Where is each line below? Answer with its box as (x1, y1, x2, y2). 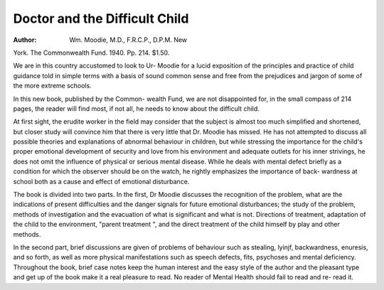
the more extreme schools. (13, 82, 92, 90)
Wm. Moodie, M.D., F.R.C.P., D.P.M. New (69, 36, 188, 44)
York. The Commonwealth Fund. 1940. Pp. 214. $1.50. (13, 48, 170, 57)
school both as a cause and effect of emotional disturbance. (13, 177, 190, 186)
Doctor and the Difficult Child (13, 11, 189, 26)
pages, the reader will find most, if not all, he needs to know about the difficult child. (13, 104, 260, 113)
